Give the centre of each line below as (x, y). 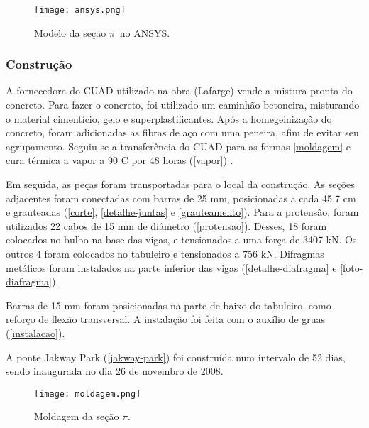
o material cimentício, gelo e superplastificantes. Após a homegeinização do (169, 118)
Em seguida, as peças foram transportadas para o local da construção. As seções (180, 184)
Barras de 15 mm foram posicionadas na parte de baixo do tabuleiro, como (169, 305)
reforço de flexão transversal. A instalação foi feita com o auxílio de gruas (166, 319)
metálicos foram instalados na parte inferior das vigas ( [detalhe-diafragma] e (171, 267)
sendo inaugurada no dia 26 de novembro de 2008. (115, 371)
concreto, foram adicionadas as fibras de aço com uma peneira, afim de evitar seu (182, 132)
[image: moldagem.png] (88, 394)
